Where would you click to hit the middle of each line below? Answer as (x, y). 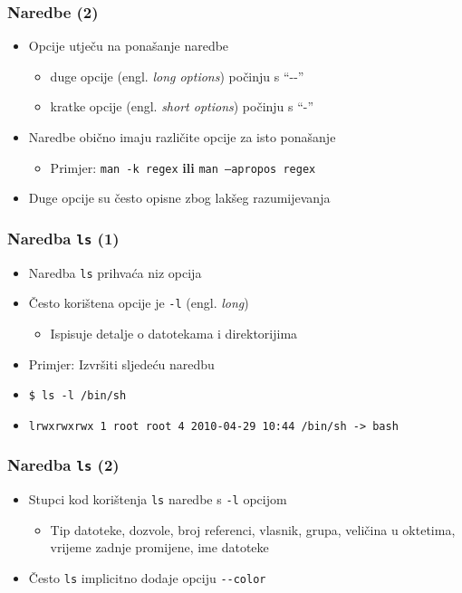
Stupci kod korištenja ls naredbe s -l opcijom (158, 499)
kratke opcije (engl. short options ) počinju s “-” (182, 106)
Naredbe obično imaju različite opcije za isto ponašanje (182, 137)
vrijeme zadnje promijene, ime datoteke (159, 547)
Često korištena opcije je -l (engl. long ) (139, 303)
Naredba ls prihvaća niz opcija (115, 272)
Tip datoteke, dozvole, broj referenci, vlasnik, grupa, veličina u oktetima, (253, 529)
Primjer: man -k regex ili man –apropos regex (183, 167)
